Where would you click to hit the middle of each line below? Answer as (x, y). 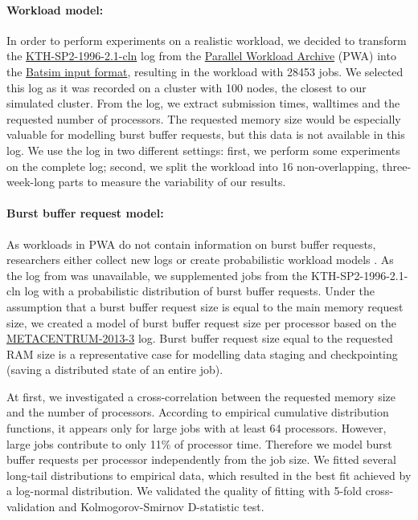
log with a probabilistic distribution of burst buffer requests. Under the (200, 291)
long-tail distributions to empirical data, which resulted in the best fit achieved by (209, 475)
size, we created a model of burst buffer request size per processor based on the (201, 322)
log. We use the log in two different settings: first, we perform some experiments (203, 150)
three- (397, 166)
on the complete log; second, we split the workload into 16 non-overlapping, (193, 166)
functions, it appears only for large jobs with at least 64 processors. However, (197, 428)
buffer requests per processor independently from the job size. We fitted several (201, 459)
